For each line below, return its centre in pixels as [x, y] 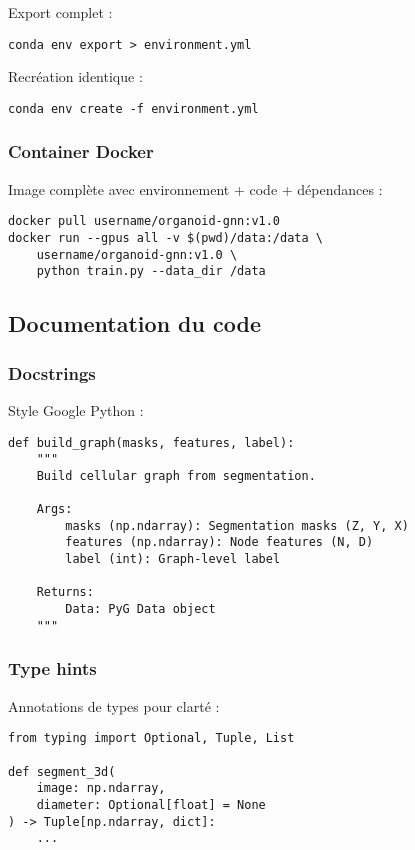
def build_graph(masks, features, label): [151, 442]
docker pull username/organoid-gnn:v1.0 [144, 221]
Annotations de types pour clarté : [114, 705]
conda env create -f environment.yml [133, 108]
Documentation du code [134, 323]
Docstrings [52, 372]
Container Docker [81, 151]
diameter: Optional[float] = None [151, 804]
